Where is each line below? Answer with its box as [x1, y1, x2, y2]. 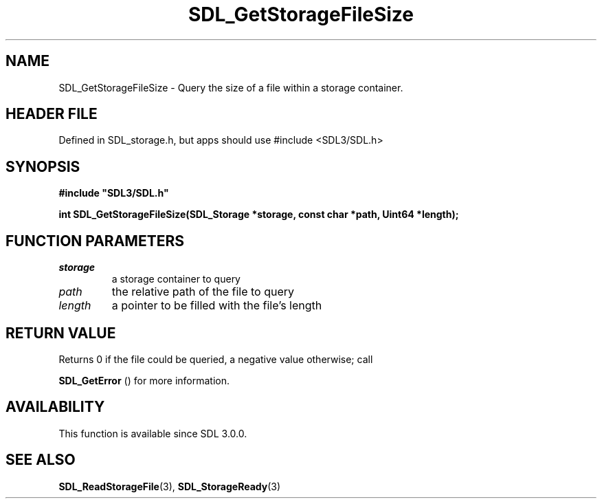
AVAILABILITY [5, 398, 105, 416]
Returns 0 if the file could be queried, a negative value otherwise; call [58, 353, 373, 365]
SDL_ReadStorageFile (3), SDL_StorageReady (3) [58, 480, 281, 492]
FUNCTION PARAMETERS [5, 232, 184, 250]
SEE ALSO [5, 451, 76, 469]
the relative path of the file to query [111, 285, 295, 299]
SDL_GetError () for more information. [58, 374, 230, 386]
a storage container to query [111, 273, 241, 285]
